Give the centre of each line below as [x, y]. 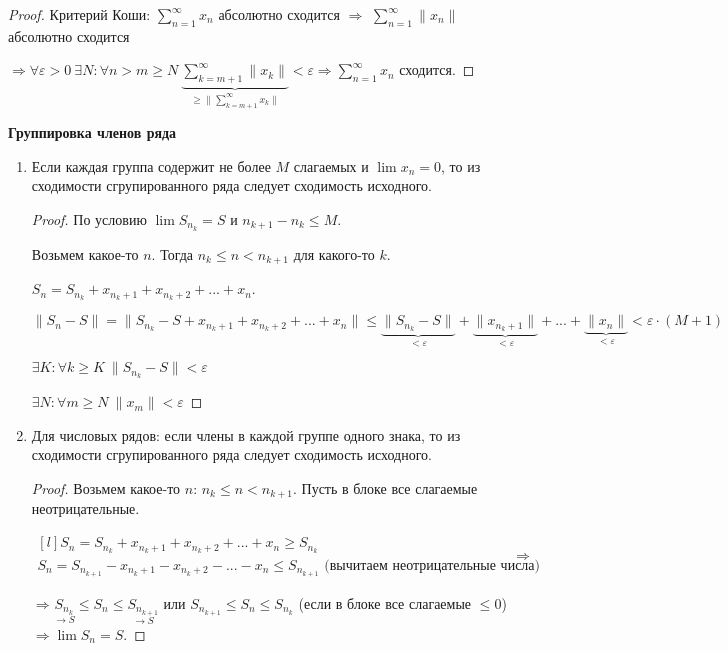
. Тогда [172, 253]
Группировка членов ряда [92, 132]
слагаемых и [331, 165]
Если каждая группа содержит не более [151, 165]
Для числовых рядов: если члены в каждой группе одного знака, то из [246, 434]
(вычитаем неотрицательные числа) [432, 565]
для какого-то [334, 253]
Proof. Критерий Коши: [79, 14]
